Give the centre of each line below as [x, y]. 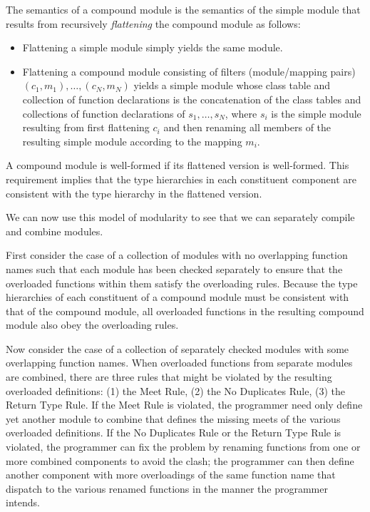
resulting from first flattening [86, 127]
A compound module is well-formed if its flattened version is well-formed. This [178, 165]
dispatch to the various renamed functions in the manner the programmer [167, 488]
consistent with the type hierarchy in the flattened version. [134, 193]
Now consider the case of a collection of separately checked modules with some [178, 348]
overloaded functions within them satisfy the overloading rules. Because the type [182, 283]
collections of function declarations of [104, 113]
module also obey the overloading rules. [92, 325]
